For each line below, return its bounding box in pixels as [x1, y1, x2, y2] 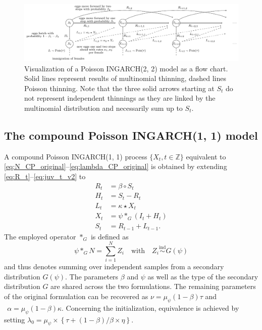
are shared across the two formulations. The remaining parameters [50, 281, 256, 292]
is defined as [90, 231, 129, 241]
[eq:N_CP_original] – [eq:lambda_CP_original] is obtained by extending [4, 161, 227, 172]
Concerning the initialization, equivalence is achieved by [66, 302, 239, 313]
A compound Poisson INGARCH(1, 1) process [4, 151, 147, 161]
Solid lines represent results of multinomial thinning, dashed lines [24, 73, 227, 84]
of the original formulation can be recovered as [4, 291, 148, 302]
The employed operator [4, 231, 76, 241]
